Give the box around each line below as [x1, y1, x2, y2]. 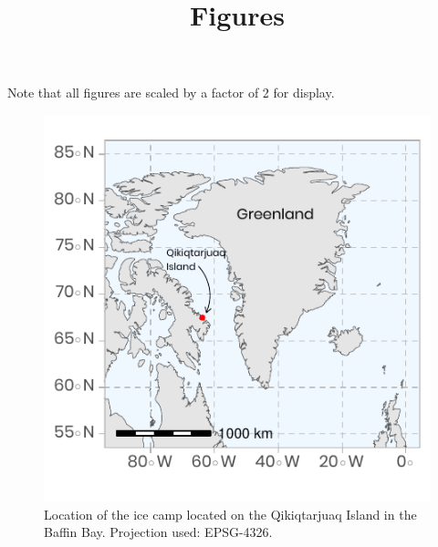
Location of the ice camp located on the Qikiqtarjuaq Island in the [44, 504, 417, 523]
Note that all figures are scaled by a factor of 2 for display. [7, 83, 335, 102]
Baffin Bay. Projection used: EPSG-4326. [44, 522, 273, 542]
